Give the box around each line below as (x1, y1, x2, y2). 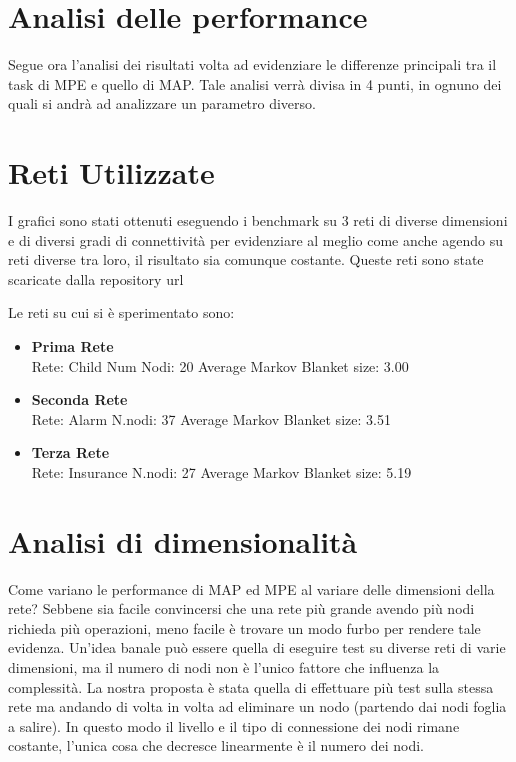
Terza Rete (31, 442, 110, 463)
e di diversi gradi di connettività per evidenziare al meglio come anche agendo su (8, 229, 503, 250)
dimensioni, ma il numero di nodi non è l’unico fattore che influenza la (8, 657, 440, 678)
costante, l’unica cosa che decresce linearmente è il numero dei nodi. (8, 735, 425, 756)
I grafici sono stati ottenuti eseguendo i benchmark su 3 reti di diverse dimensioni (8, 210, 508, 231)
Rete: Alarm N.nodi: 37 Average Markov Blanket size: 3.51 (31, 408, 391, 429)
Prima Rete (31, 336, 114, 356)
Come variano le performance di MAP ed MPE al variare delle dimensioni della (8, 578, 495, 599)
